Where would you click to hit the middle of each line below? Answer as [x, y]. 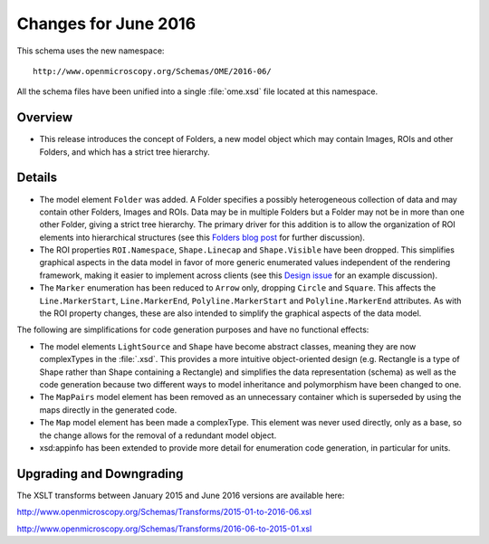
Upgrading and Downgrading [100, 474]
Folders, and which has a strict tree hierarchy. [125, 152]
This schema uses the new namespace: [91, 51]
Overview [45, 118]
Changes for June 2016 [106, 24]
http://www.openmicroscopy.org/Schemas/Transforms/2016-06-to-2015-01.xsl [164, 529]
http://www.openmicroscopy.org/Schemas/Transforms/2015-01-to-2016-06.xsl [164, 512]
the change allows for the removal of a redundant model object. [158, 435]
